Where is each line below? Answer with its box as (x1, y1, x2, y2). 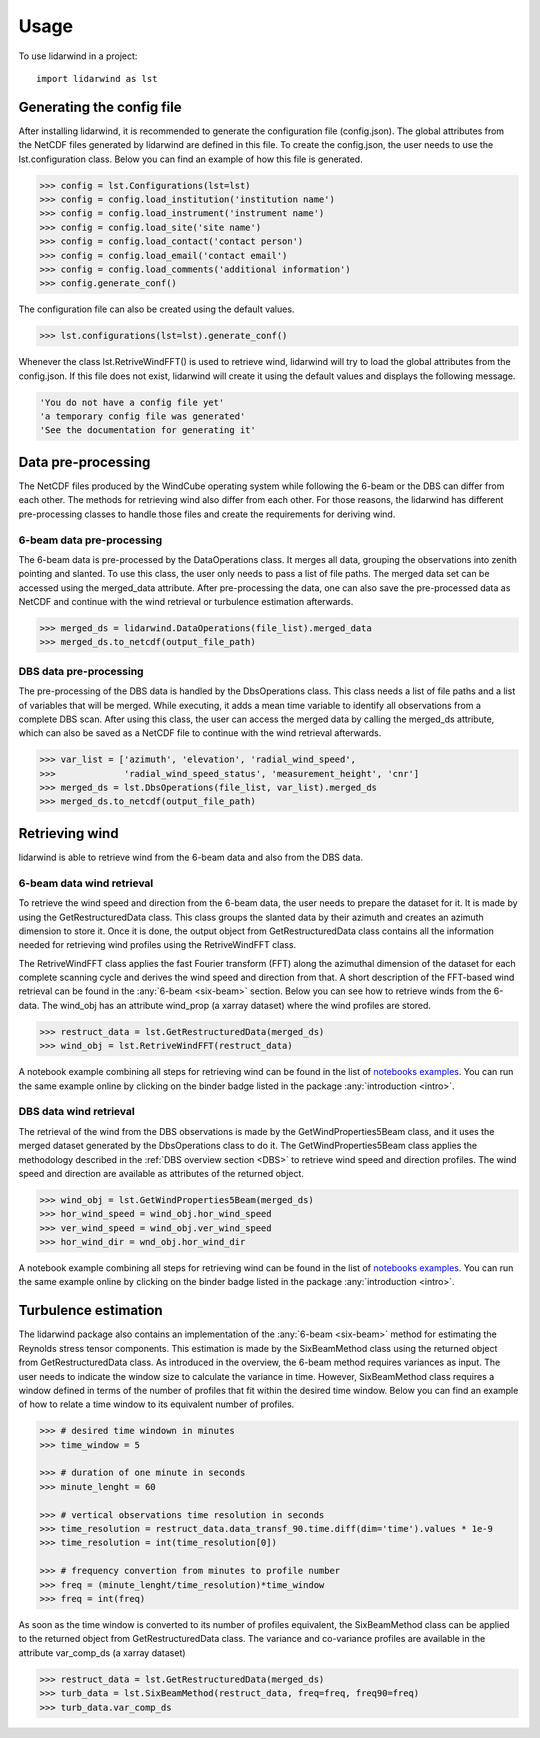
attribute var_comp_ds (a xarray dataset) (18, 1646, 186, 1659)
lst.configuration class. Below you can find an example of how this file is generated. (18, 153, 364, 165)
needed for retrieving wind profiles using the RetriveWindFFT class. (18, 939, 297, 951)
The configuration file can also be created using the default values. (18, 303, 295, 315)
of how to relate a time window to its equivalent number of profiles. (18, 1398, 295, 1410)
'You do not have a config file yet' (39, 396, 225, 408)
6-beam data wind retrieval (18, 876, 154, 890)
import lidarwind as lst (36, 73, 158, 84)
